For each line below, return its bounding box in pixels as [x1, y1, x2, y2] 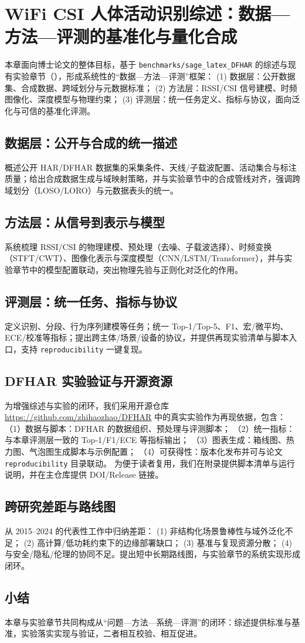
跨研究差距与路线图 [5, 497, 116, 515]
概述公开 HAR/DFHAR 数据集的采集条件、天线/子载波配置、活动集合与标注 [5, 161, 297, 173]
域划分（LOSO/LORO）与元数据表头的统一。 [5, 184, 178, 196]
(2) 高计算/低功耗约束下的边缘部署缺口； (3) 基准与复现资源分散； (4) [23, 536, 292, 548]
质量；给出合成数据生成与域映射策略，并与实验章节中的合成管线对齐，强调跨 [5, 172, 300, 185]
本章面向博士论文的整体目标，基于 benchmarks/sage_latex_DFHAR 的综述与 [5, 58, 288, 71]
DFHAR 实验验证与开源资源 [5, 371, 173, 389]
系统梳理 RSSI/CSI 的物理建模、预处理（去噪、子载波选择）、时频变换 [5, 240, 272, 252]
